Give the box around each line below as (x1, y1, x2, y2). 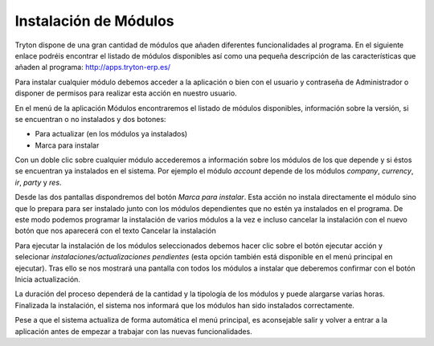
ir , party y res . (14, 177, 62, 187)
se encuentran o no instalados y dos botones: (14, 114, 166, 124)
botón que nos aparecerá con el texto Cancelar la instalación (14, 226, 216, 236)
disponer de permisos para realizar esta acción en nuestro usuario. (14, 88, 237, 98)
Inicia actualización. (14, 274, 80, 284)
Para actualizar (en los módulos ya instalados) (35, 129, 188, 139)
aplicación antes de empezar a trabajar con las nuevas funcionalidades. (14, 326, 252, 336)
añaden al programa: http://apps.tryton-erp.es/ (14, 63, 171, 72)
